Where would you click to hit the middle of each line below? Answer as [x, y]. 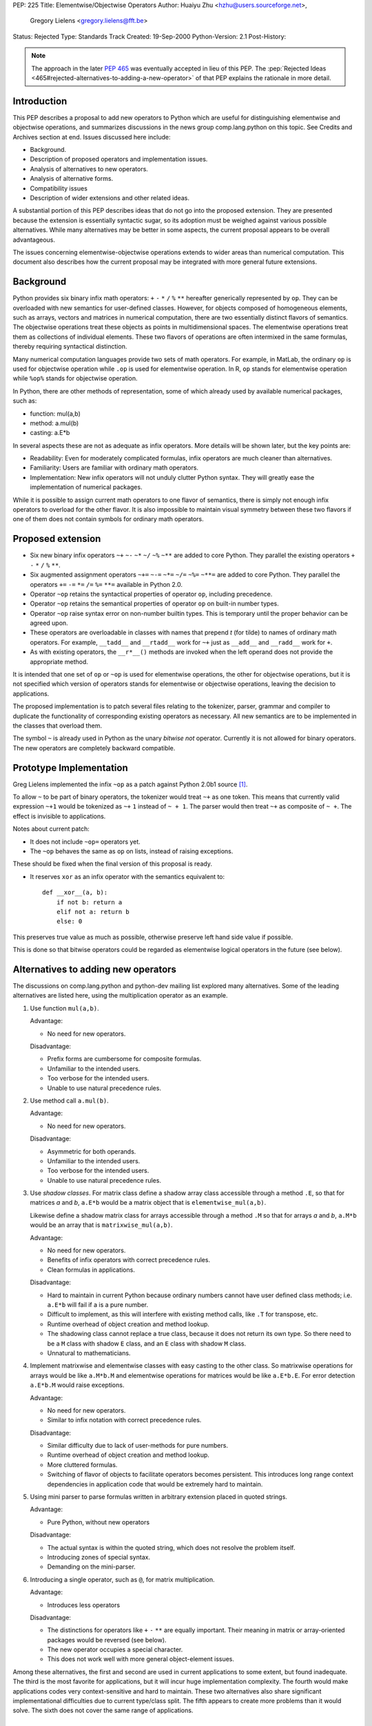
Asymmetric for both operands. [92, 1151]
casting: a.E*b [50, 433]
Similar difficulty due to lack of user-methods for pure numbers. [138, 1446]
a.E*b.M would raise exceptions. [77, 1385]
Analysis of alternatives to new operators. [89, 168]
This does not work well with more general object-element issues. [141, 1659]
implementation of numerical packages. [86, 487]
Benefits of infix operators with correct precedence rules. [128, 1260]
